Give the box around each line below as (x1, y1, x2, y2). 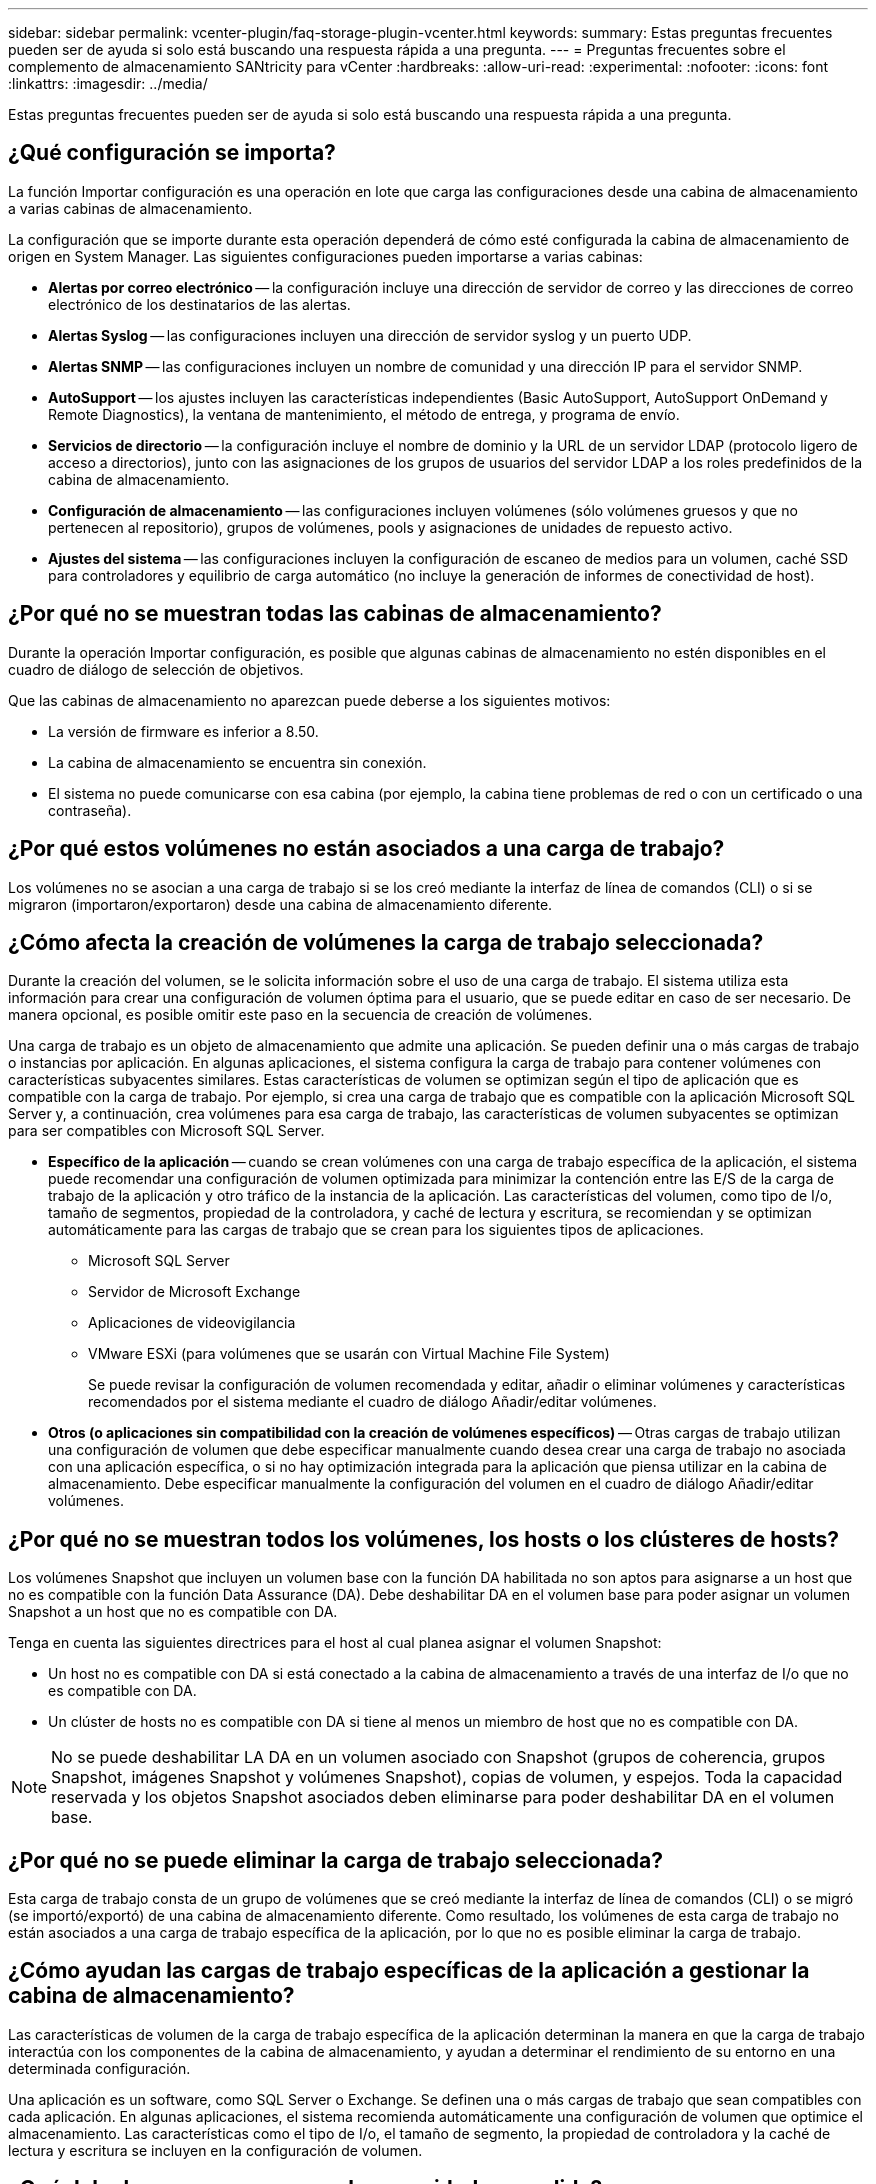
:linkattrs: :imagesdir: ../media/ (8, 75, 208, 92)
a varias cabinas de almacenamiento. (8, 199, 253, 217)
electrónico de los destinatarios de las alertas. (48, 295, 351, 313)
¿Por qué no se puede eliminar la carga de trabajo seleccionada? (8, 1847, 663, 1873)
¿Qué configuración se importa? (8, 140, 336, 166)
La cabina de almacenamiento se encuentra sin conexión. (48, 753, 427, 771)
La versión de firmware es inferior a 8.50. (48, 722, 319, 740)
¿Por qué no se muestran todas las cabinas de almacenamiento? (8, 601, 662, 627)
